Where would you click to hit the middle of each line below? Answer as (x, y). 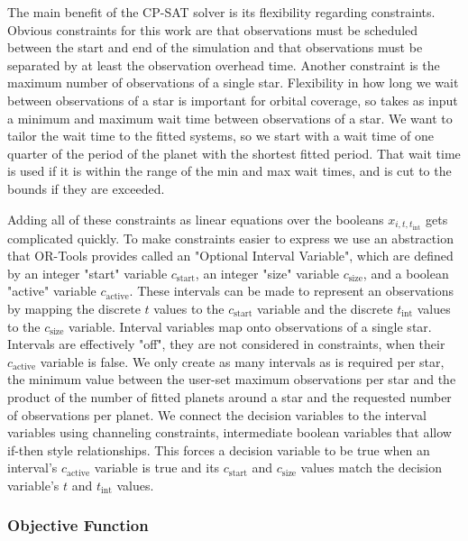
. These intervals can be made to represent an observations (292, 291)
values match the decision (372, 468)
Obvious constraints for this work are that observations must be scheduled (213, 29)
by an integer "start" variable (87, 273)
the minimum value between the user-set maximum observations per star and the (232, 379)
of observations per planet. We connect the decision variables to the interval (217, 414)
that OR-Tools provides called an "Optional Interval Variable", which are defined (230, 256)
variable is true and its (157, 468)
